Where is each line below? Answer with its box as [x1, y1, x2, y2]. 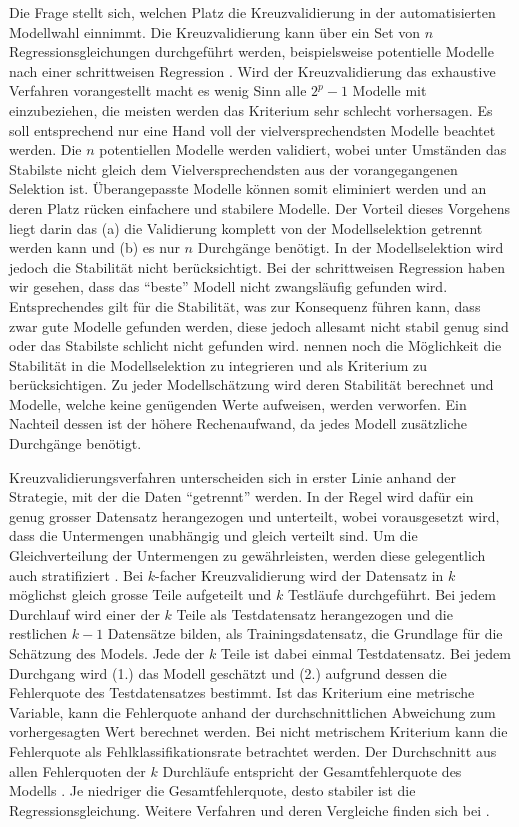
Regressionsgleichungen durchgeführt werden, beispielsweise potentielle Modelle [9, 41, 494, 62]
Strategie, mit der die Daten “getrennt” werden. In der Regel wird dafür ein [9, 486, 474, 507]
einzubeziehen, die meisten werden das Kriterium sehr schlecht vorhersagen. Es [9, 99, 493, 120]
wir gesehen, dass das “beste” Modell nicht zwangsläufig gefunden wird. [9, 276, 448, 297]
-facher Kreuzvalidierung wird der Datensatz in [155, 564, 444, 585]
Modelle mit [352, 80, 427, 101]
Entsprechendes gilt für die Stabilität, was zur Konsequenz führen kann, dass [9, 295, 481, 316]
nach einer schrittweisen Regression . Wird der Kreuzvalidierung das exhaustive [9, 60, 496, 81]
